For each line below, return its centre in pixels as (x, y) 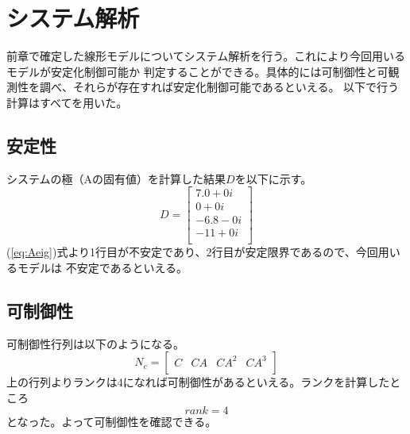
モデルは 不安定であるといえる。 (102, 268)
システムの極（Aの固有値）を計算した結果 (116, 178)
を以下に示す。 (273, 178)
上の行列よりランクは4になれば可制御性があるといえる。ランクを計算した (198, 382)
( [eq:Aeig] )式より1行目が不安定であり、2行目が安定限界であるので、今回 (192, 252)
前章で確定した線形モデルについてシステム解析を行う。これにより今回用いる (206, 56)
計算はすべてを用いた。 (67, 102)
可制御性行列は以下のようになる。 (95, 343)
